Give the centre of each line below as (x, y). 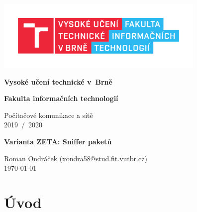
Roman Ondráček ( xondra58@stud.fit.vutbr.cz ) (76, 158)
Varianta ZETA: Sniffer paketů (58, 141)
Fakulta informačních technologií (61, 98)
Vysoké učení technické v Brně (58, 81)
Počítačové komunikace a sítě (49, 115)
